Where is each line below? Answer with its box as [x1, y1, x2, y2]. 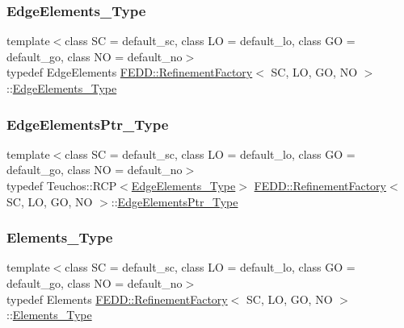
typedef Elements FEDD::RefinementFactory [6, 290, 228, 307]
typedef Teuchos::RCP [6, 177, 117, 193]
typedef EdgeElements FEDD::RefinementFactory [6, 64, 253, 81]
